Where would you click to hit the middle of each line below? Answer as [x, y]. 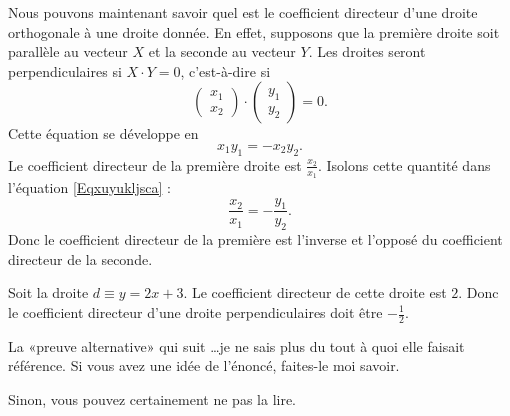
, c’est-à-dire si [225, 70]
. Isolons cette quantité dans [404, 164]
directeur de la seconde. [80, 258]
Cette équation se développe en [103, 133]
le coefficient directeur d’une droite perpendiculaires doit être [195, 312]
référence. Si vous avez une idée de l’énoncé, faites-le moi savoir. [204, 365]
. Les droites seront [367, 51]
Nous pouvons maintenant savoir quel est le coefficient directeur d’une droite [243, 12]
